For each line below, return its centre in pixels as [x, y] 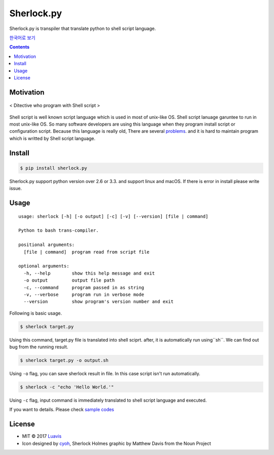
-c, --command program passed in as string [84, 287]
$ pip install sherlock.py [54, 168]
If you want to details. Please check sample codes [62, 410]
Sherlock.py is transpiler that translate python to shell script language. [83, 28]
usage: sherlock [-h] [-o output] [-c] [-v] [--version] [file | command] [113, 216]
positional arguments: [47, 245]
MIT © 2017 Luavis [42, 436]
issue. [16, 189]
